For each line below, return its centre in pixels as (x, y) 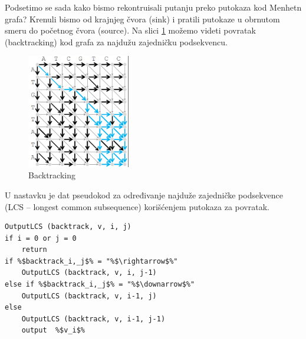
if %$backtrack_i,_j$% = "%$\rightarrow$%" (91, 261)
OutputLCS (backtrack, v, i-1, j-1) (93, 319)
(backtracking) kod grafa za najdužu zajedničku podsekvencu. (116, 41)
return (34, 250)
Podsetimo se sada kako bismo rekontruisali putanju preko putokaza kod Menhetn (153, 7)
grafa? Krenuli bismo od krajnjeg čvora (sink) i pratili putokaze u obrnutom (142, 19)
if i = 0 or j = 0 (41, 238)
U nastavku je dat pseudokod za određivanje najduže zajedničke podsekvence (144, 195)
